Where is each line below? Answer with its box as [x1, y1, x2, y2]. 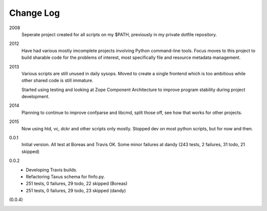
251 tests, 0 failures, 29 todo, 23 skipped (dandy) [26, 187, 126, 193]
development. [21, 94, 49, 100]
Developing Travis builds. [26, 166, 78, 173]
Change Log [9, 7, 60, 18]
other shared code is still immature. [21, 77, 93, 84]
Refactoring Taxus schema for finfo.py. [26, 173, 105, 179]
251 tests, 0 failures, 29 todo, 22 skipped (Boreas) [26, 181, 128, 187]
